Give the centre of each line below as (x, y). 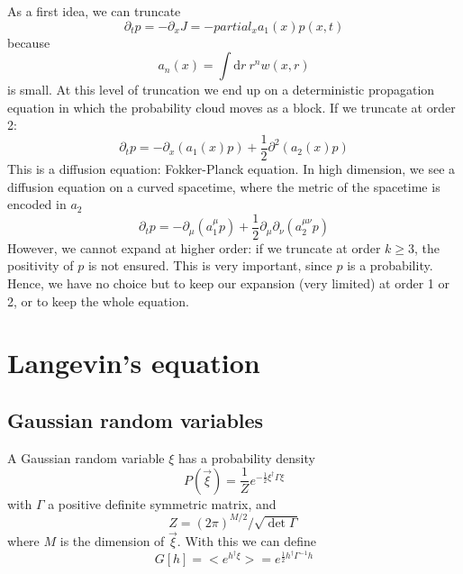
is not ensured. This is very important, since (210, 265)
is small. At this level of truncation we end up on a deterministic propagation (221, 90)
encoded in (37, 204)
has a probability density (247, 457)
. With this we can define (246, 541)
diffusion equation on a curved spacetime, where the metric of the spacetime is (224, 186)
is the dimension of (112, 541)
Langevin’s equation (134, 363)
